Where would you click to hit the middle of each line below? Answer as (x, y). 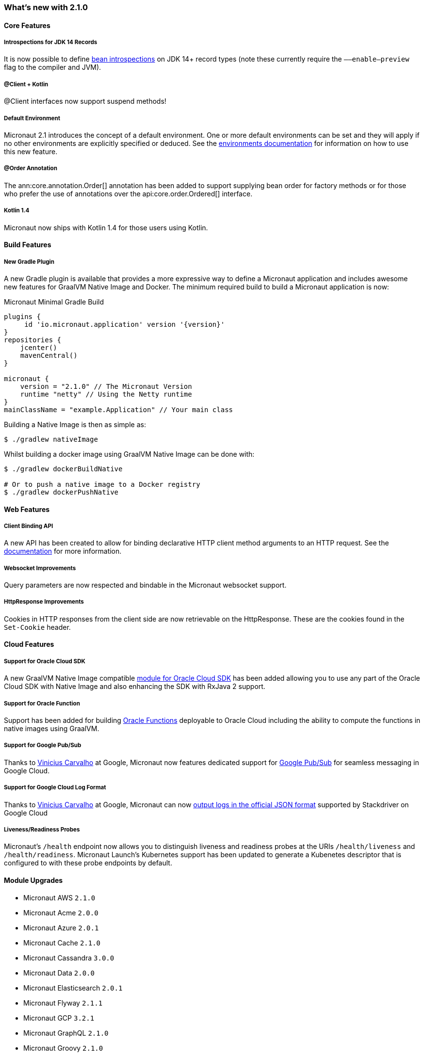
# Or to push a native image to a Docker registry (102, 484)
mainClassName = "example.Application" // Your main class (119, 409)
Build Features (28, 245)
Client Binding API (29, 526)
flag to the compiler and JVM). (53, 67)
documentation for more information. (63, 551)
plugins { (22, 316)
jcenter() (39, 347)
